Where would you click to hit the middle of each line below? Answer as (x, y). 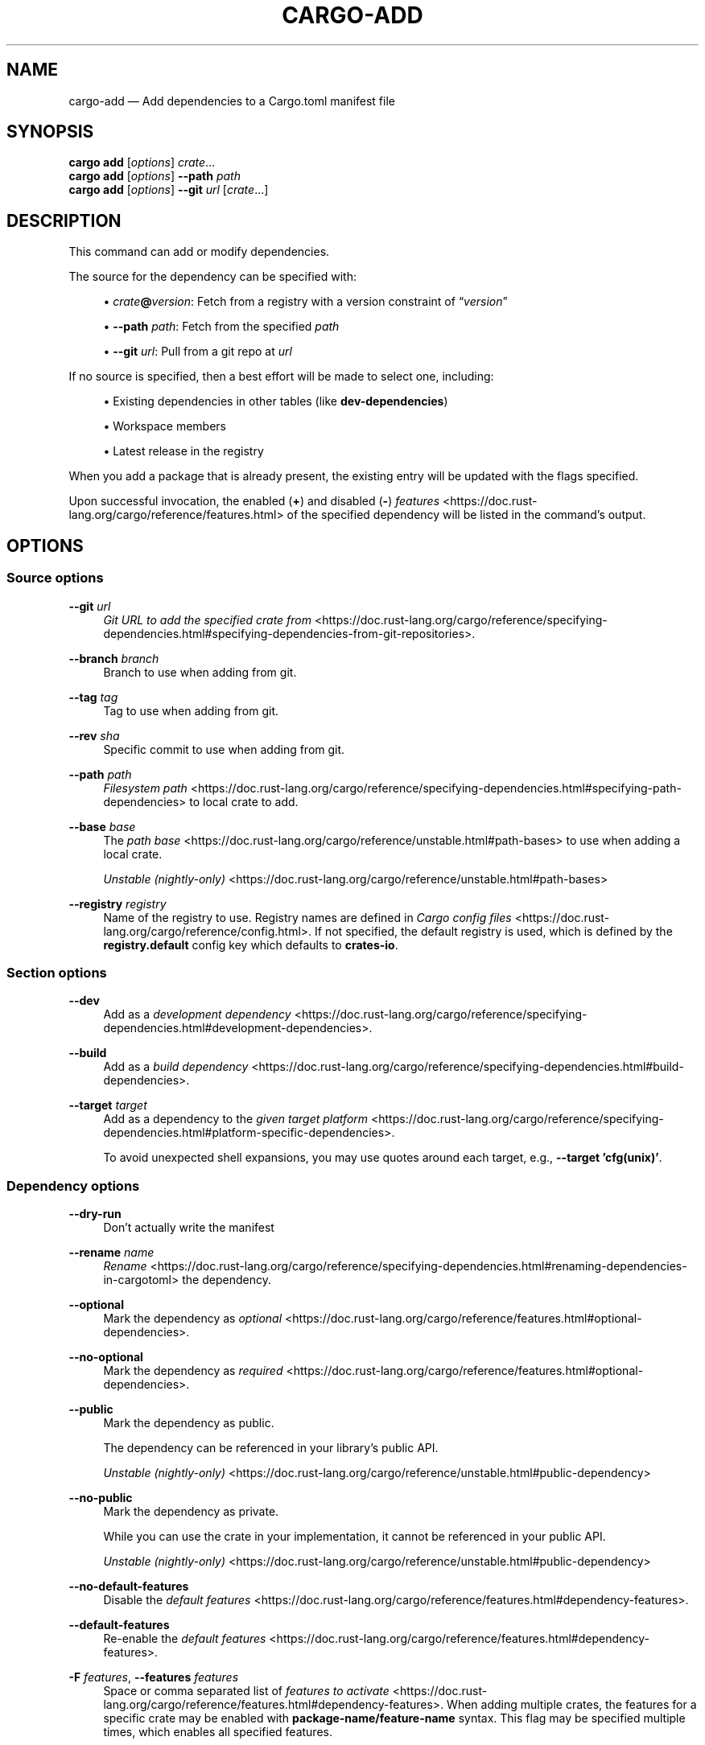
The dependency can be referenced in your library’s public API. (271, 1448)
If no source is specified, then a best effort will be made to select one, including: (281, 377)
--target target (108, 1105)
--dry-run (95, 1214)
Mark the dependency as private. (191, 1511)
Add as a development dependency (197, 1014)
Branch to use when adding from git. (200, 672)
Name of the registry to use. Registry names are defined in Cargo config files (307, 917)
